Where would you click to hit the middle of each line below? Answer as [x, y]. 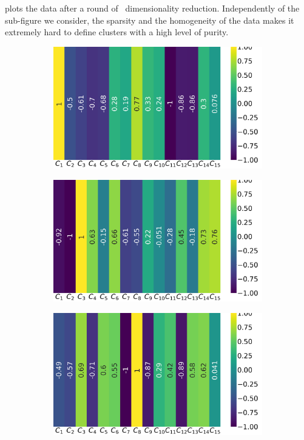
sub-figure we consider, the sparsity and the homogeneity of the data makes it [150, 20]
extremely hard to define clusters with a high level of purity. [117, 32]
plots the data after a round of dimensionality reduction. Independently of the [152, 8]
